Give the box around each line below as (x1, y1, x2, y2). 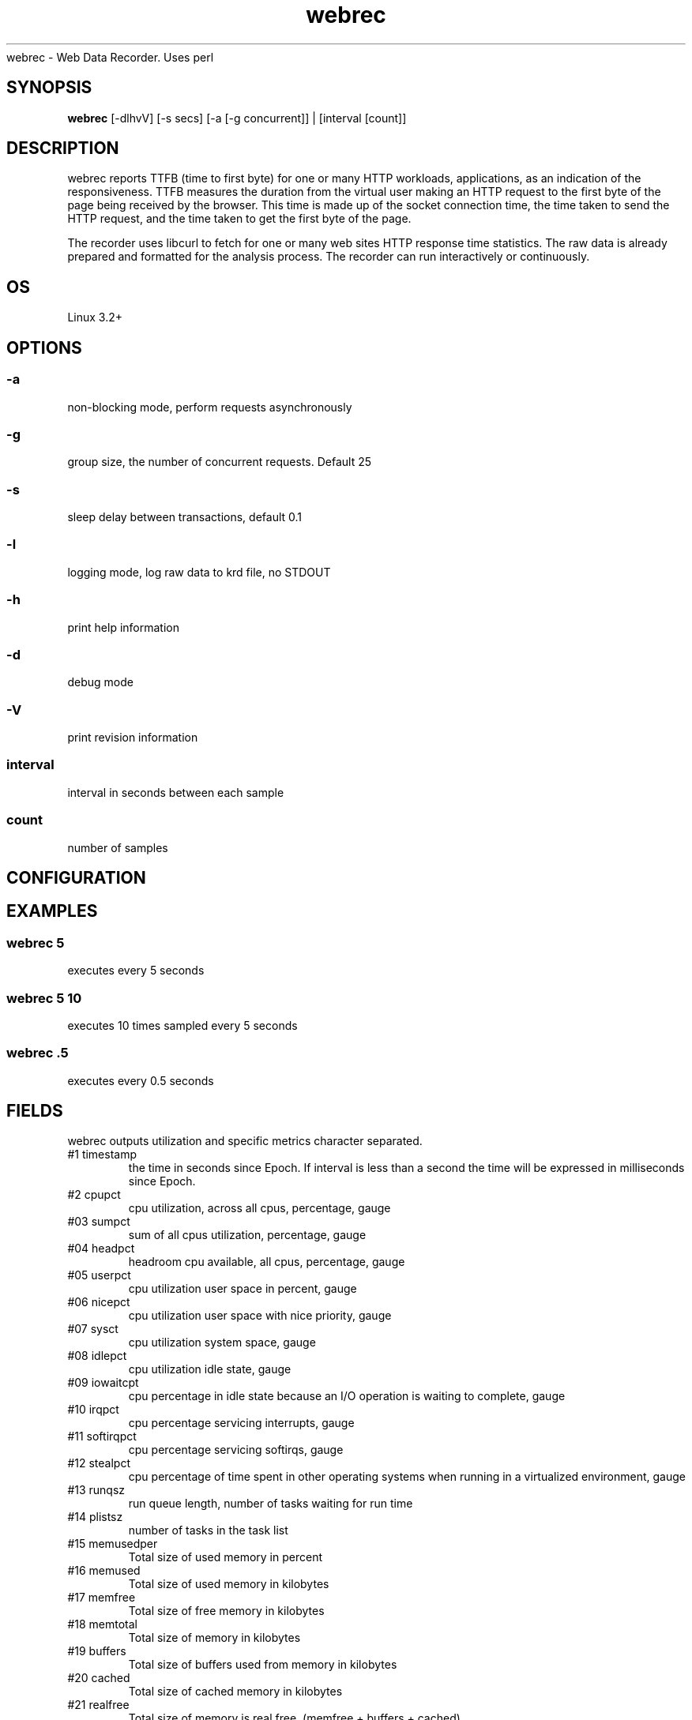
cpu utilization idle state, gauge (128, 1362, 291, 1376)
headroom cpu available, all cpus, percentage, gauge (128, 1255, 405, 1269)
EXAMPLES (6, 901, 98, 922)
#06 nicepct (67, 1295, 130, 1309)
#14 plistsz (67, 1510, 123, 1524)
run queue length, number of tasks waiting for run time (128, 1497, 413, 1511)
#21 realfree (67, 1698, 130, 1712)
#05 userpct (67, 1268, 131, 1282)
